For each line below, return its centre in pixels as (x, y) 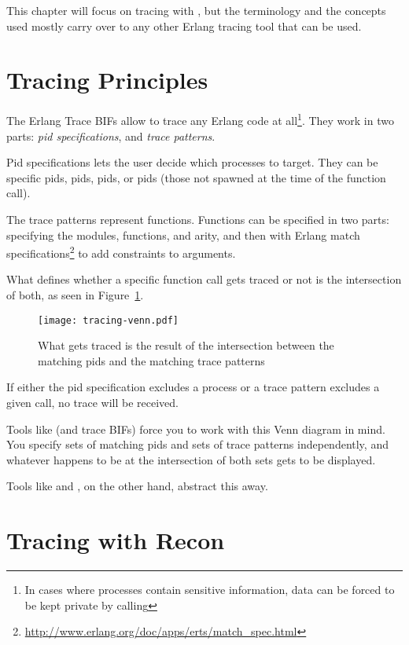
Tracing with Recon (116, 540)
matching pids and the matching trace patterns (151, 360)
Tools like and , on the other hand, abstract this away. (137, 486)
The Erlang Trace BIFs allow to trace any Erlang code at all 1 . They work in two (200, 119)
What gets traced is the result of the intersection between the (186, 345)
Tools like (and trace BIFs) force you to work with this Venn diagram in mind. (196, 429)
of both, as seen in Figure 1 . (75, 294)
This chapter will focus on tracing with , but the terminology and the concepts (196, 10)
